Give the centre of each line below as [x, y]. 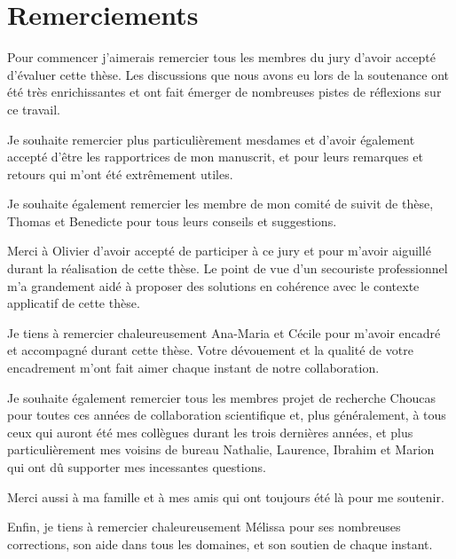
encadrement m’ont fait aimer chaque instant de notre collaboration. [193, 368]
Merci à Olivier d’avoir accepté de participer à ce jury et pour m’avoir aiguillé [219, 251]
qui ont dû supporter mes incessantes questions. [137, 467]
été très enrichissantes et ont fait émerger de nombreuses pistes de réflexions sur [224, 92]
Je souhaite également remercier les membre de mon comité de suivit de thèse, [220, 204]
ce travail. [34, 109]
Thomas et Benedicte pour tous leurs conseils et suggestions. [172, 220]
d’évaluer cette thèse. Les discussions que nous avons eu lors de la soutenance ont [228, 74]
